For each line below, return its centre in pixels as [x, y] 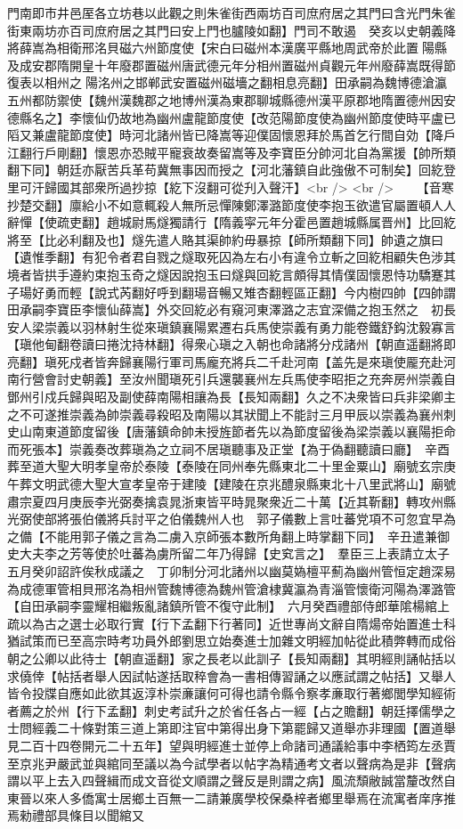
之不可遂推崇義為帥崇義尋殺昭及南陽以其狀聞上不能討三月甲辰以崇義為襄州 [225, 414]
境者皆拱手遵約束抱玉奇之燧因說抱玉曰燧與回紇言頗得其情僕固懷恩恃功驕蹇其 [231, 274]
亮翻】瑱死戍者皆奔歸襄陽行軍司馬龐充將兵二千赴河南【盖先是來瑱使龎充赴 [225, 361]
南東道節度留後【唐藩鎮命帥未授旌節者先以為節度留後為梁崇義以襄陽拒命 [244, 431]
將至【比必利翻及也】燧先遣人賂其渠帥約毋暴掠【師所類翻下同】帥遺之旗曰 [225, 239]
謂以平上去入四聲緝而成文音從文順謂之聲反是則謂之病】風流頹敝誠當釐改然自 [231, 780]
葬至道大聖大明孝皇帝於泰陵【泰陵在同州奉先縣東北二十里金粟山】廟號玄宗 [225, 466]
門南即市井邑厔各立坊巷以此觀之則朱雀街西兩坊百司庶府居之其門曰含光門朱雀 [231, 12]
